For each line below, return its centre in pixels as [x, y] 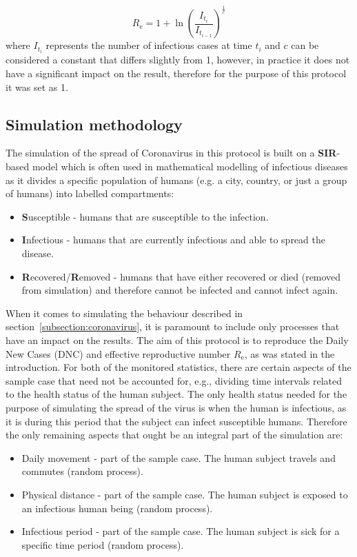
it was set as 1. [37, 87]
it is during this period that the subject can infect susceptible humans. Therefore [176, 421]
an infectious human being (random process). [117, 508]
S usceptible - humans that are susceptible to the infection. [145, 216]
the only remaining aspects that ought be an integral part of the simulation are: [174, 435]
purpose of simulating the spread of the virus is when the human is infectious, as [176, 407]
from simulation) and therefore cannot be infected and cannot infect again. [180, 290]
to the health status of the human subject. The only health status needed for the [176, 394]
